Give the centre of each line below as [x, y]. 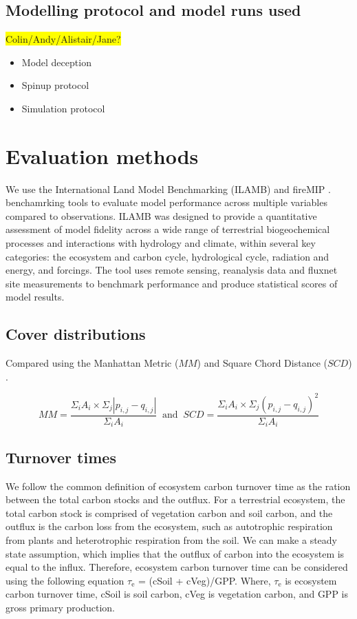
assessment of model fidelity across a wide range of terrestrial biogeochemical [168, 229]
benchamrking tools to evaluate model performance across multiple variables [166, 202]
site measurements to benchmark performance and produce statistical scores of [172, 283]
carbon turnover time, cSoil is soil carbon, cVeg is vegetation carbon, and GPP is [177, 594]
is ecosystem [311, 580]
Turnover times [61, 457]
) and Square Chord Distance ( [262, 363]
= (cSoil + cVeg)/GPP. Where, [204, 580]
